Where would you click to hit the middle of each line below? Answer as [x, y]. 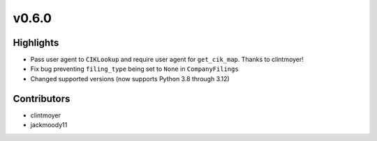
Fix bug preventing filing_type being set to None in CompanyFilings [134, 69]
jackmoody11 [49, 125]
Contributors [42, 98]
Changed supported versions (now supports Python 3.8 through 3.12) [130, 78]
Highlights [36, 43]
